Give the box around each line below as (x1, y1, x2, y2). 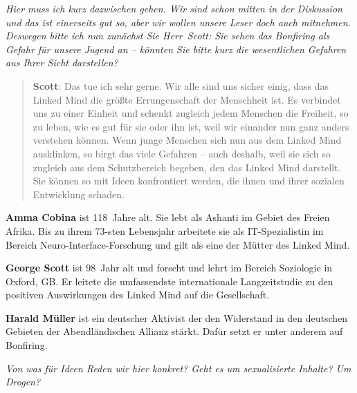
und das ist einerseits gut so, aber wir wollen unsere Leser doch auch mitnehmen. (6, 15, 351, 29)
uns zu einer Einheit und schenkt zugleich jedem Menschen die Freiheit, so (33, 106, 349, 120)
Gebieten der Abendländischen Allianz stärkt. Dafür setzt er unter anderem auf (6, 324, 343, 338)
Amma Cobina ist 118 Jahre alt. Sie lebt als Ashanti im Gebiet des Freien (6, 210, 330, 224)
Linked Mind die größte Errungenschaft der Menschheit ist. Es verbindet (33, 92, 341, 106)
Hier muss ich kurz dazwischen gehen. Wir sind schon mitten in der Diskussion (6, 1, 342, 15)
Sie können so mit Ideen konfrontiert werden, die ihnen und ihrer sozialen (33, 173, 345, 188)
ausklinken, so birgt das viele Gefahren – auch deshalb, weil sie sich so (33, 146, 331, 160)
